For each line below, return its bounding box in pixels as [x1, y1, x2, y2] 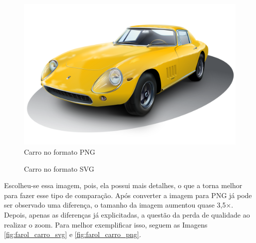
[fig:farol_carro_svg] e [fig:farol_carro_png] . [4, 229, 141, 240]
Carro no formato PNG [24, 146, 95, 157]
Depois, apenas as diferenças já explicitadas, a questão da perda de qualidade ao [4, 209, 250, 220]
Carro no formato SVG [24, 163, 94, 174]
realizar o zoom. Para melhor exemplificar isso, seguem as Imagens [4, 219, 208, 230]
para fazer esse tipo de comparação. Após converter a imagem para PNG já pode [4, 190, 252, 200]
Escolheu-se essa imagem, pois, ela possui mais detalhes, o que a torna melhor [4, 180, 243, 191]
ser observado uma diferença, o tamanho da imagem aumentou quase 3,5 [4, 200, 226, 210]
